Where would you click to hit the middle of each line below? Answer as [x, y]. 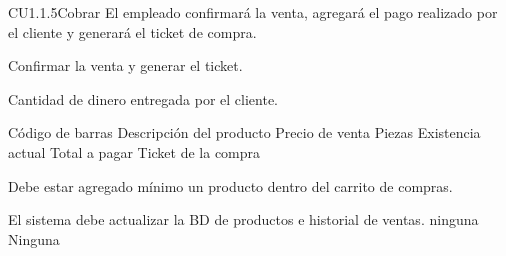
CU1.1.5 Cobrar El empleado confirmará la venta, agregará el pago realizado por [253, 12]
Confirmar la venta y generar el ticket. [125, 65]
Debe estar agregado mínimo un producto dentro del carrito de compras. [230, 185]
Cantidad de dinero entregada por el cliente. [143, 98]
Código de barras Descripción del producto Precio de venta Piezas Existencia [244, 132]
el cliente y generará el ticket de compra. [132, 31]
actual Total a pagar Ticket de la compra [134, 151]
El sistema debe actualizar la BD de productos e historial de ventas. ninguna [243, 219]
